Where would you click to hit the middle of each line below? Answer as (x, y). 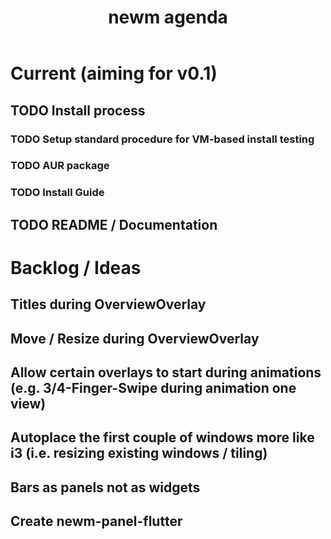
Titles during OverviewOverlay (108, 304)
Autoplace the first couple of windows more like (162, 437)
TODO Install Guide (57, 193)
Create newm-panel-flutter (96, 521)
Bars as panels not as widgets (105, 487)
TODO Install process (78, 110)
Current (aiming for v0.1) (114, 73)
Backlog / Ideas (76, 267)
